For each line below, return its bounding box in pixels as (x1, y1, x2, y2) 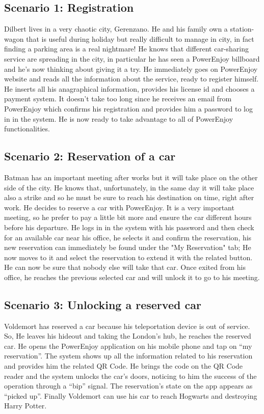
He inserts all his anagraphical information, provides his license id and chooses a (4, 83, 255, 94)
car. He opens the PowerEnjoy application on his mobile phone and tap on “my (4, 340, 252, 351)
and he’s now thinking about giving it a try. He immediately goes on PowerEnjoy (4, 63, 258, 74)
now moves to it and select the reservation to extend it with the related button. (4, 252, 253, 262)
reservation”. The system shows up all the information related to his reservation (4, 350, 253, 361)
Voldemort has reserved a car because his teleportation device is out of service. (4, 320, 250, 331)
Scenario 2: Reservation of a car (4, 148, 176, 164)
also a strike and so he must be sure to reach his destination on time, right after (4, 192, 254, 203)
